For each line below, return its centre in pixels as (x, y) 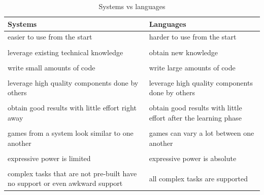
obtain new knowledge (183, 52)
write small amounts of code (52, 67)
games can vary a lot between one (202, 133)
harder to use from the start (193, 37)
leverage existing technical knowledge (65, 52)
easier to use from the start (50, 37)
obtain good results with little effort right (72, 108)
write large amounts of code (192, 67)
